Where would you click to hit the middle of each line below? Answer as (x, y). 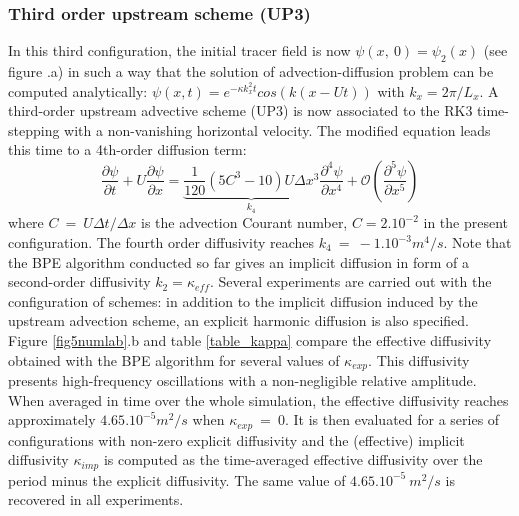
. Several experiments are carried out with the (350, 281)
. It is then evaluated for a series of (392, 419)
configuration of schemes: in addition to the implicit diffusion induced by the (243, 300)
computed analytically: (78, 90)
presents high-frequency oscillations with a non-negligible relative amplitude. (242, 380)
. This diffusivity (419, 359)
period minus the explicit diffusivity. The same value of (177, 479)
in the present (465, 222)
